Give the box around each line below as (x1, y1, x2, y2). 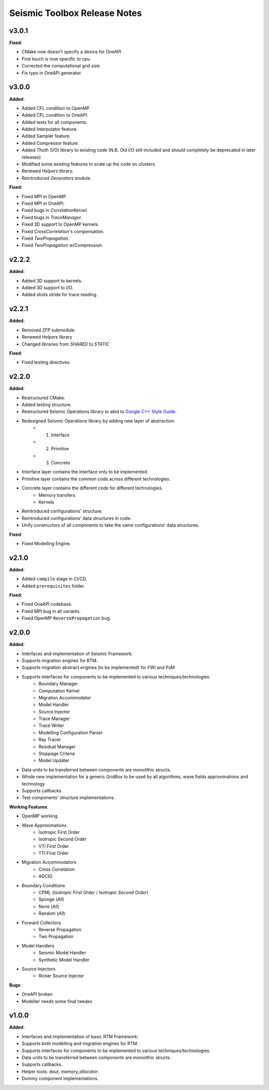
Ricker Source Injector (38, 973, 84, 979)
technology (21, 780, 45, 786)
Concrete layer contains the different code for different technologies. (21, 485, 163, 491)
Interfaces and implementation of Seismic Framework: (21, 651, 133, 657)
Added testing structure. (21, 401, 72, 407)
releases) (21, 154, 41, 160)
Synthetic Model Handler (38, 957, 90, 963)
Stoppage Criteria (38, 750, 75, 756)
